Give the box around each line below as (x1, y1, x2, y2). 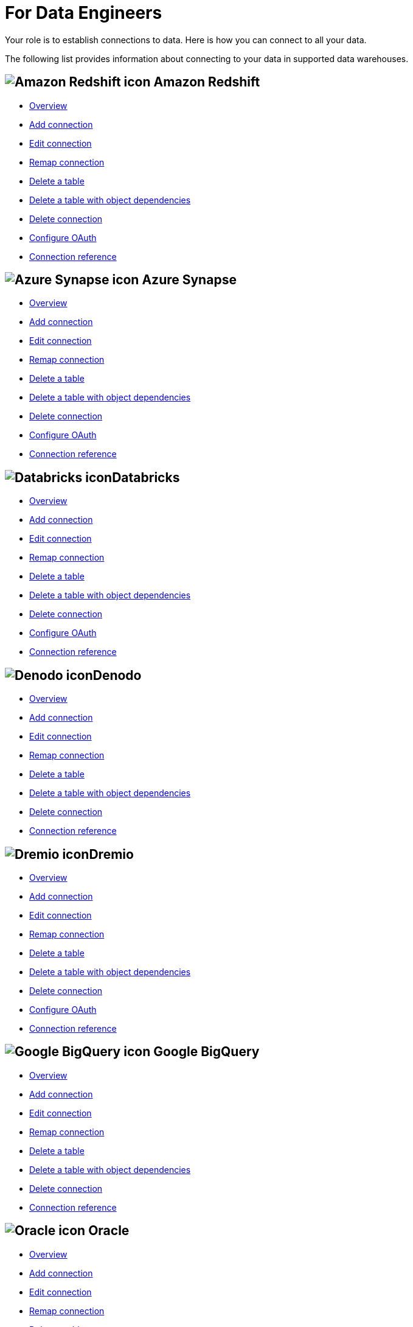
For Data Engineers (5, 2, 162, 23)
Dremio (89, 846, 134, 862)
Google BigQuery (153, 1044, 260, 1060)
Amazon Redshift (153, 74, 260, 90)
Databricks (112, 469, 180, 485)
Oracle (88, 1223, 130, 1239)
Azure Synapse (142, 272, 237, 288)
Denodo (92, 667, 142, 683)
